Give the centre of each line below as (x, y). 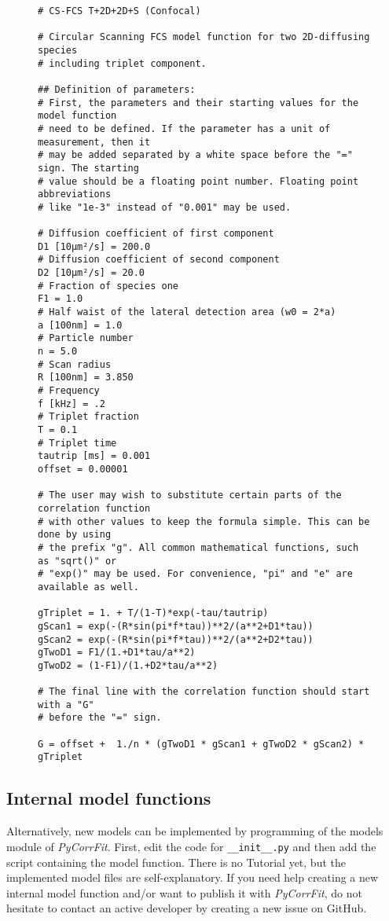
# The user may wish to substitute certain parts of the (190, 495)
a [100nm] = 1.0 (80, 325)
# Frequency (69, 391)
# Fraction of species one (108, 286)
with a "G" (66, 705)
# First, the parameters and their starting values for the (198, 103)
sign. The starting (88, 168)
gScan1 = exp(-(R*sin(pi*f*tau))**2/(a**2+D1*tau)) (176, 626)
